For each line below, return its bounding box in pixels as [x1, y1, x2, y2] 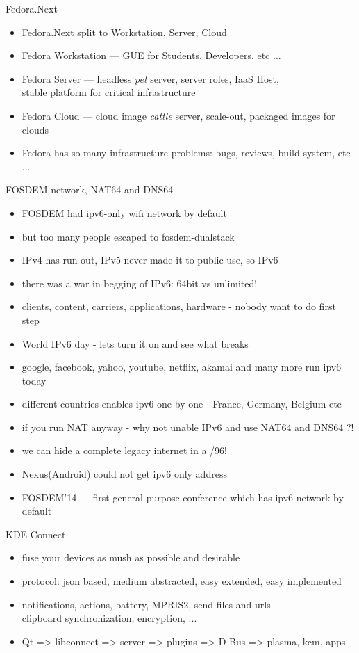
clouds [22, 122, 49, 136]
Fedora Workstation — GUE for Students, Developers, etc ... [22, 48, 281, 63]
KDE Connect [6, 526, 66, 541]
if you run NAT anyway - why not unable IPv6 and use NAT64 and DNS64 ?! [22, 419, 354, 434]
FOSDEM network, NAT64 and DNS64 [6, 182, 174, 197]
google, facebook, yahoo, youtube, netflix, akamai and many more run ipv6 [22, 360, 342, 374]
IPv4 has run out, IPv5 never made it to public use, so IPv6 [22, 252, 278, 267]
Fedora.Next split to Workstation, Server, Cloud [22, 24, 227, 39]
